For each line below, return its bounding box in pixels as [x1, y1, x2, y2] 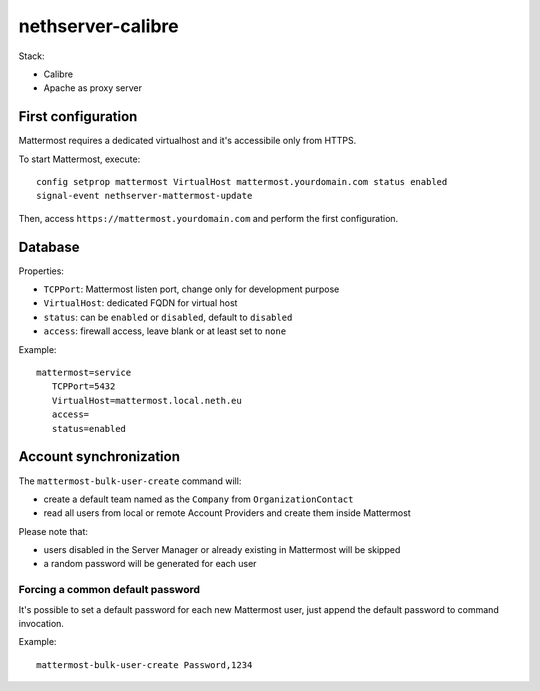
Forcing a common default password [18, 583, 200, 597]
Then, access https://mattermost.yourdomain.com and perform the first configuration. [18, 212, 399, 224]
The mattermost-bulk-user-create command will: [18, 475, 242, 487]
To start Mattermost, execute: [18, 153, 141, 165]
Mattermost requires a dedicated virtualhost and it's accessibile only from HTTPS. [18, 135, 357, 147]
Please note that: [18, 525, 89, 537]
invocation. [18, 618, 65, 629]
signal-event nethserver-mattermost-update [36, 190, 253, 202]
